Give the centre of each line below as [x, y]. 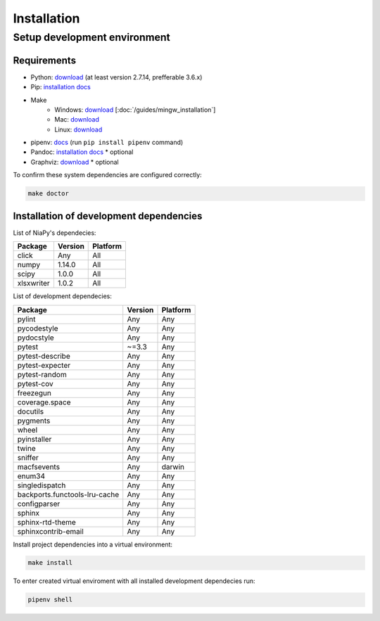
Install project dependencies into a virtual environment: [93, 544]
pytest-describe [44, 356]
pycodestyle [38, 328]
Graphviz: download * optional [75, 162]
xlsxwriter [34, 283]
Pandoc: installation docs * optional [82, 152]
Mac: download [77, 120]
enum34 [31, 476]
